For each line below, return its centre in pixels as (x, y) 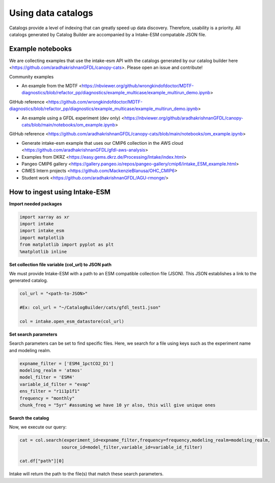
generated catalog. (28, 281)
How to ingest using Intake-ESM (60, 192)
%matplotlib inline (43, 251)
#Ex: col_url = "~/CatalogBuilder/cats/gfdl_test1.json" (90, 308)
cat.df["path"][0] (42, 461)
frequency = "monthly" (47, 398)
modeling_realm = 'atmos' (51, 370)
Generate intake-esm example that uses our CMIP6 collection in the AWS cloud (102, 143)
